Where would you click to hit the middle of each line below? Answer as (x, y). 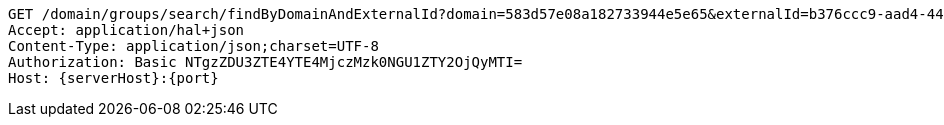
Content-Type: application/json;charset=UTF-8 (193, 46)
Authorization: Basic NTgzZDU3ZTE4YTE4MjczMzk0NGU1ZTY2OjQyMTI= (265, 62)
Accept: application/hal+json (126, 30)
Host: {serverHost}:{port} (113, 78)
